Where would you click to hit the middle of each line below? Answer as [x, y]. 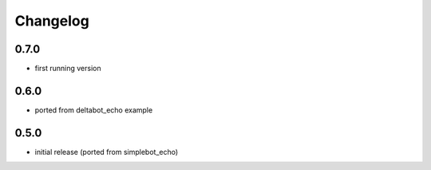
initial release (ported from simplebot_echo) [107, 152]
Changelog [52, 21]
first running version [68, 69]
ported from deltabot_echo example [94, 110]
